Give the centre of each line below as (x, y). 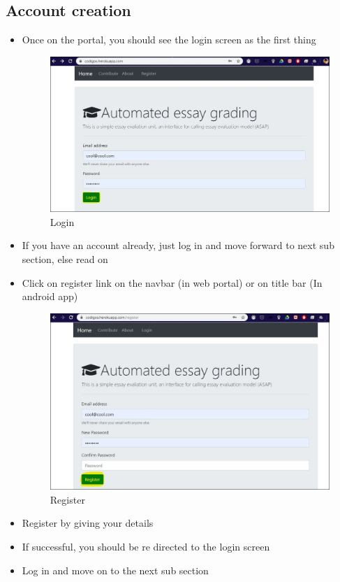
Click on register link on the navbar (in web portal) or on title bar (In (172, 282)
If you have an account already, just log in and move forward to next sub (178, 245)
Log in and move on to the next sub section (115, 570)
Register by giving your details (88, 523)
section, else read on (65, 258)
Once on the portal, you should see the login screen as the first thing (169, 40)
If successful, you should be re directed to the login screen (146, 546)
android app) (50, 296)
